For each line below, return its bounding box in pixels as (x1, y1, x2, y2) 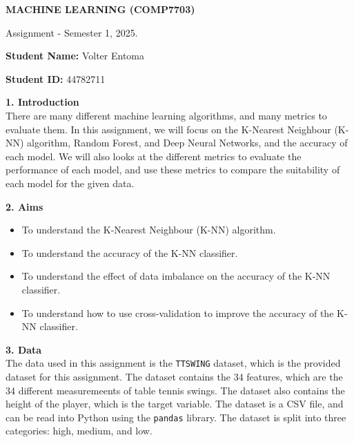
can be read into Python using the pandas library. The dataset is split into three (6, 410, 346, 424)
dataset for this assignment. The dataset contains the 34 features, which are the (6, 369, 343, 383)
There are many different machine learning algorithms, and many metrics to (6, 108, 327, 122)
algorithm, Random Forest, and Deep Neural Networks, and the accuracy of (27, 135, 348, 150)
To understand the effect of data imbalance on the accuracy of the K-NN (21, 269, 331, 283)
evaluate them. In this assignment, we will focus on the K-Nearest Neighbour (6, 122, 331, 136)
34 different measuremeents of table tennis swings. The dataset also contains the (6, 383, 345, 397)
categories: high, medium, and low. (6, 423, 153, 438)
